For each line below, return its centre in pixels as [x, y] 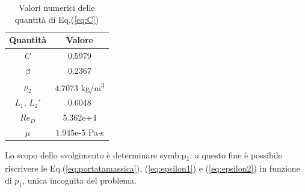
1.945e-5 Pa [77, 132]
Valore [79, 40]
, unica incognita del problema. [79, 180]
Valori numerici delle [57, 7]
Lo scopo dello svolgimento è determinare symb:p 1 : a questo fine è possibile [143, 156]
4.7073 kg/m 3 [80, 86]
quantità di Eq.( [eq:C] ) [57, 19]
